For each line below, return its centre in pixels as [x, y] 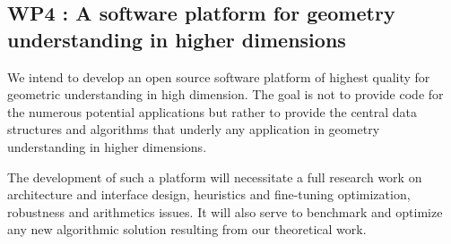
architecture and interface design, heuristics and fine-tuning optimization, [209, 194]
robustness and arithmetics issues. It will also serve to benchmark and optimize [225, 211]
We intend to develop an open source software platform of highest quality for [219, 76]
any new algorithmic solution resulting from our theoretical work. [187, 229]
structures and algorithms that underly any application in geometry [194, 129]
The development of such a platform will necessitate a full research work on [215, 177]
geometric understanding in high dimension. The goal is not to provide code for [225, 94]
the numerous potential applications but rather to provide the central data [212, 111]
